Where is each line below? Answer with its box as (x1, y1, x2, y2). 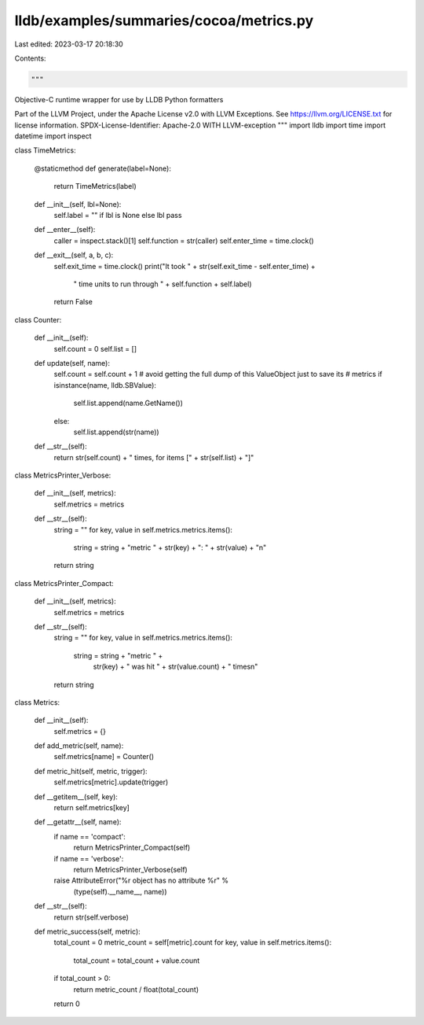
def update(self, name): (34, 358, 110, 367)
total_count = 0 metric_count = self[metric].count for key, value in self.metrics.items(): (53, 938, 332, 947)
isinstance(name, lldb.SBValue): (53, 380, 157, 389)
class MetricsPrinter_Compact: (14, 578, 114, 588)
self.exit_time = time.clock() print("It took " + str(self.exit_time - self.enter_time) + (53, 261, 316, 271)
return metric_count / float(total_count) (73, 984, 199, 994)
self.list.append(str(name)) (73, 427, 160, 437)
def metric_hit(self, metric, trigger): (34, 766, 148, 776)
